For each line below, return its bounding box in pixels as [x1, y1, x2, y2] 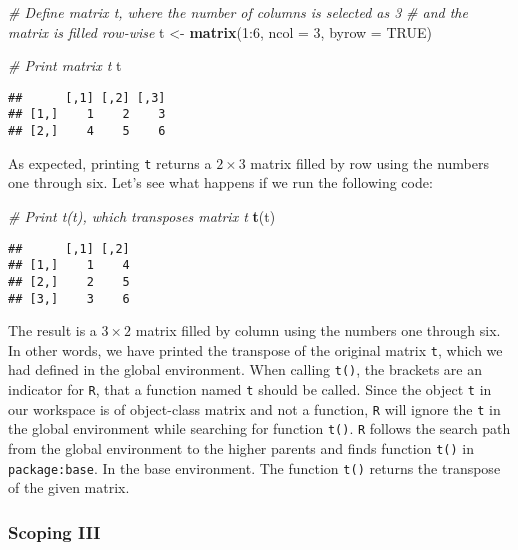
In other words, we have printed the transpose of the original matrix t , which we [8, 339, 503, 360]
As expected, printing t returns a [8, 152, 212, 173]
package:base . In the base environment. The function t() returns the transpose [8, 457, 501, 478]
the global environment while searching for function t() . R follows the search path [8, 418, 511, 439]
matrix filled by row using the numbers [250, 152, 490, 173]
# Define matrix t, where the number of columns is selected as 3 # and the [8, 2, 468, 22]
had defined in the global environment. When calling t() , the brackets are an [8, 359, 482, 380]
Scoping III [8, 519, 101, 544]
